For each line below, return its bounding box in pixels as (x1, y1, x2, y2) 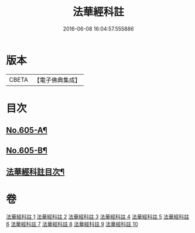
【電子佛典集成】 (33, 76, 81, 84)
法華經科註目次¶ (6, 167, 65, 177)
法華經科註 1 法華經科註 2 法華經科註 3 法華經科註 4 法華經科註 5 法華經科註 (6, 213, 189, 220)
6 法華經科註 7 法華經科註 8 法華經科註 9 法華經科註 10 (6, 220, 139, 227)
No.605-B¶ (6, 145, 48, 155)
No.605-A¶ (6, 125, 48, 135)
